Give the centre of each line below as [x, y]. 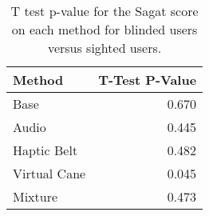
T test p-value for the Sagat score [104, 11]
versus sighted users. [104, 48]
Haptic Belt [45, 150]
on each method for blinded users [104, 29]
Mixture [35, 196]
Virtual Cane [49, 173]
